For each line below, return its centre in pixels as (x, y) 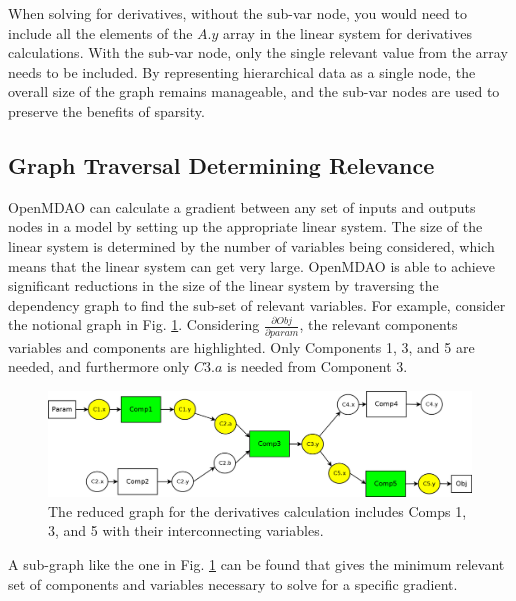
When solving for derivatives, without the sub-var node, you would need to (237, 13)
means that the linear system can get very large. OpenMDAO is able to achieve (252, 265)
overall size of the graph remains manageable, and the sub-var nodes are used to (254, 91)
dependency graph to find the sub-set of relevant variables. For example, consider (257, 304)
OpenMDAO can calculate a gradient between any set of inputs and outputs (242, 206)
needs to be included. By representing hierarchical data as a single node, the (242, 71)
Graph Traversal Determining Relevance (221, 164)
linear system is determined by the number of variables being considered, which (251, 245)
